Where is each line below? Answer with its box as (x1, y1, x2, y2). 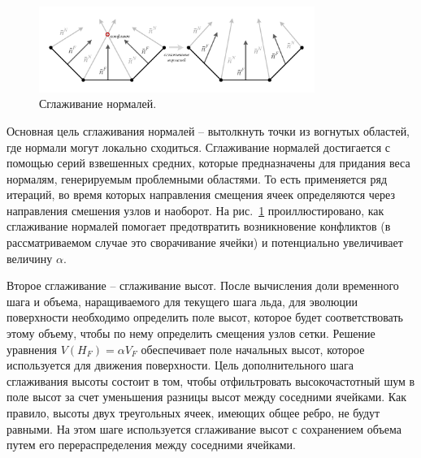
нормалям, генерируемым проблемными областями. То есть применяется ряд (7, 170, 387, 187)
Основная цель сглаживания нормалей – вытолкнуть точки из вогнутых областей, (7, 122, 410, 139)
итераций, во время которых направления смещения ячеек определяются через (7, 186, 395, 203)
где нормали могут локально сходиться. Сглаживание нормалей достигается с (7, 138, 391, 155)
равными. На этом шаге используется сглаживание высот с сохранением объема (7, 420, 402, 437)
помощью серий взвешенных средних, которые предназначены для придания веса (7, 154, 410, 171)
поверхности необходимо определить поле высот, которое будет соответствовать (7, 309, 403, 326)
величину (7, 249, 53, 266)
